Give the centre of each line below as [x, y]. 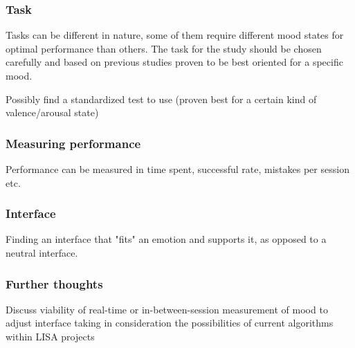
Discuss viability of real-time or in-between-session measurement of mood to [167, 309]
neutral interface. [42, 253]
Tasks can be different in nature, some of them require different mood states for [175, 35]
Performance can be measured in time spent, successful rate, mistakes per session [177, 169]
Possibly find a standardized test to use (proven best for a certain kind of [161, 99]
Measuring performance [73, 143]
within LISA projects [50, 336]
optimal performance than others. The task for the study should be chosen [164, 48]
